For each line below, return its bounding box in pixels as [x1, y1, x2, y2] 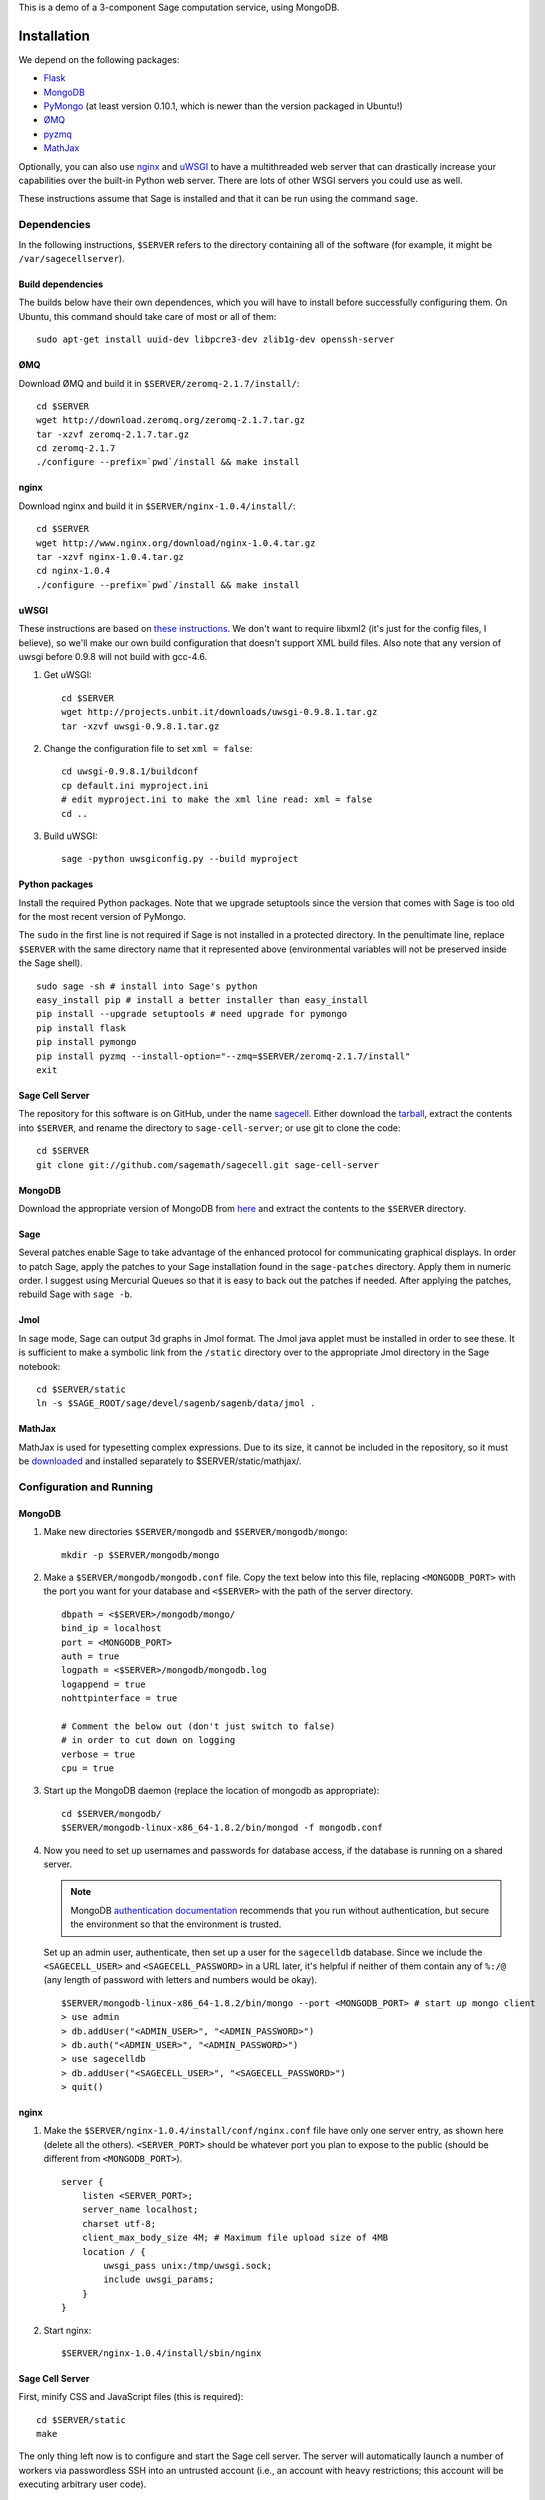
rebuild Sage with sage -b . [18, 1288, 133, 1300]
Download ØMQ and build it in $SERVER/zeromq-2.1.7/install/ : [18, 377, 300, 389]
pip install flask [36, 1022, 127, 1034]
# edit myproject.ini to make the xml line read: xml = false [61, 794, 373, 805]
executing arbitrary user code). [18, 2478, 147, 2490]
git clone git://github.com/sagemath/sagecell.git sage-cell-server [36, 1159, 379, 1170]
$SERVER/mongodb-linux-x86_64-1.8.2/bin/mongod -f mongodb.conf [61, 1822, 384, 1834]
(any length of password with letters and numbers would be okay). [43, 1974, 318, 1986]
